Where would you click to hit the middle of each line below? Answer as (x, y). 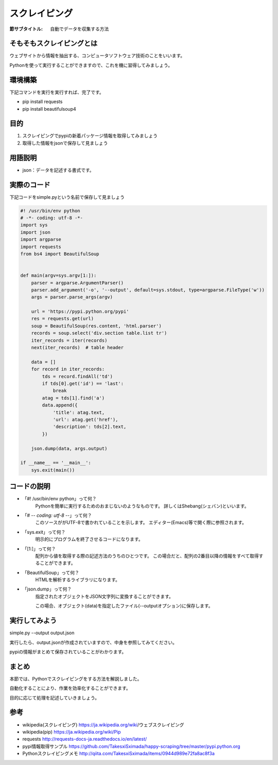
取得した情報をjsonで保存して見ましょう (65, 143)
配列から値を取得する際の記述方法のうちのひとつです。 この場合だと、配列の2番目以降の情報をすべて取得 (147, 555)
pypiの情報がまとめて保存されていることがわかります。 (68, 652)
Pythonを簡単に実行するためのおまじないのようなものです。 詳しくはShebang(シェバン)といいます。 (142, 506)
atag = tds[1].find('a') (73, 398)
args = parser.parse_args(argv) (72, 297)
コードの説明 (30, 486)
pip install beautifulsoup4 (49, 109)
